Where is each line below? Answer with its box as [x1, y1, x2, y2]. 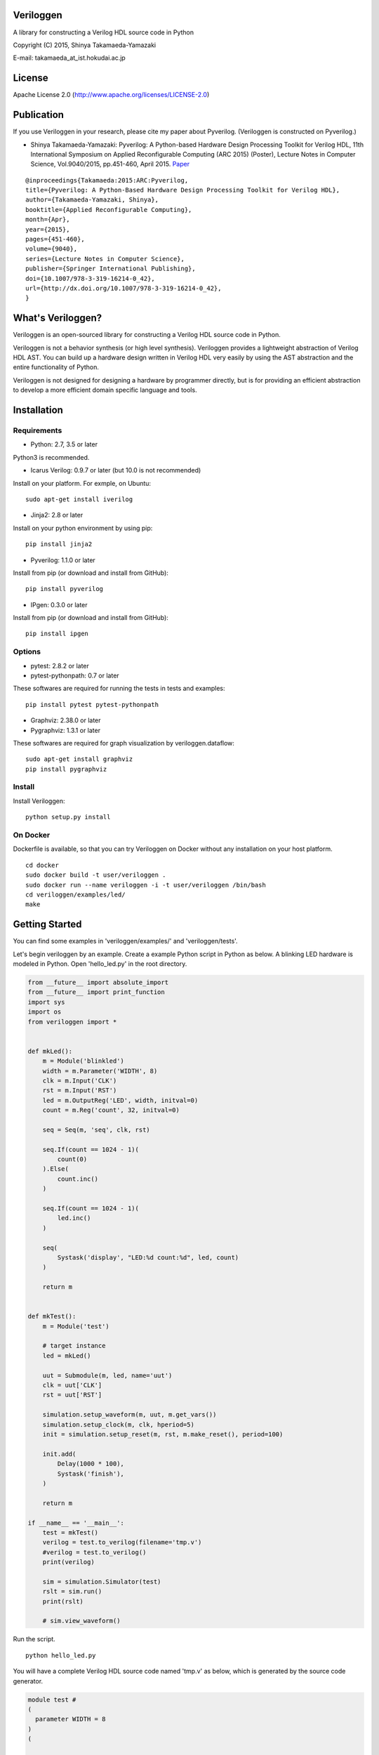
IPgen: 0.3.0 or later [30, 600, 88, 609]
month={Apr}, [25, 216, 70, 224]
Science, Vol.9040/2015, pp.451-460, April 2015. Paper [30, 160, 189, 168]
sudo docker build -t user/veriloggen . [25, 871, 166, 879]
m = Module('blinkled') [42, 1057, 124, 1065]
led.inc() [57, 1214, 91, 1222]
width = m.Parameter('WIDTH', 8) [42, 1067, 158, 1075]
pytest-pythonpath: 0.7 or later [30, 671, 119, 680]
